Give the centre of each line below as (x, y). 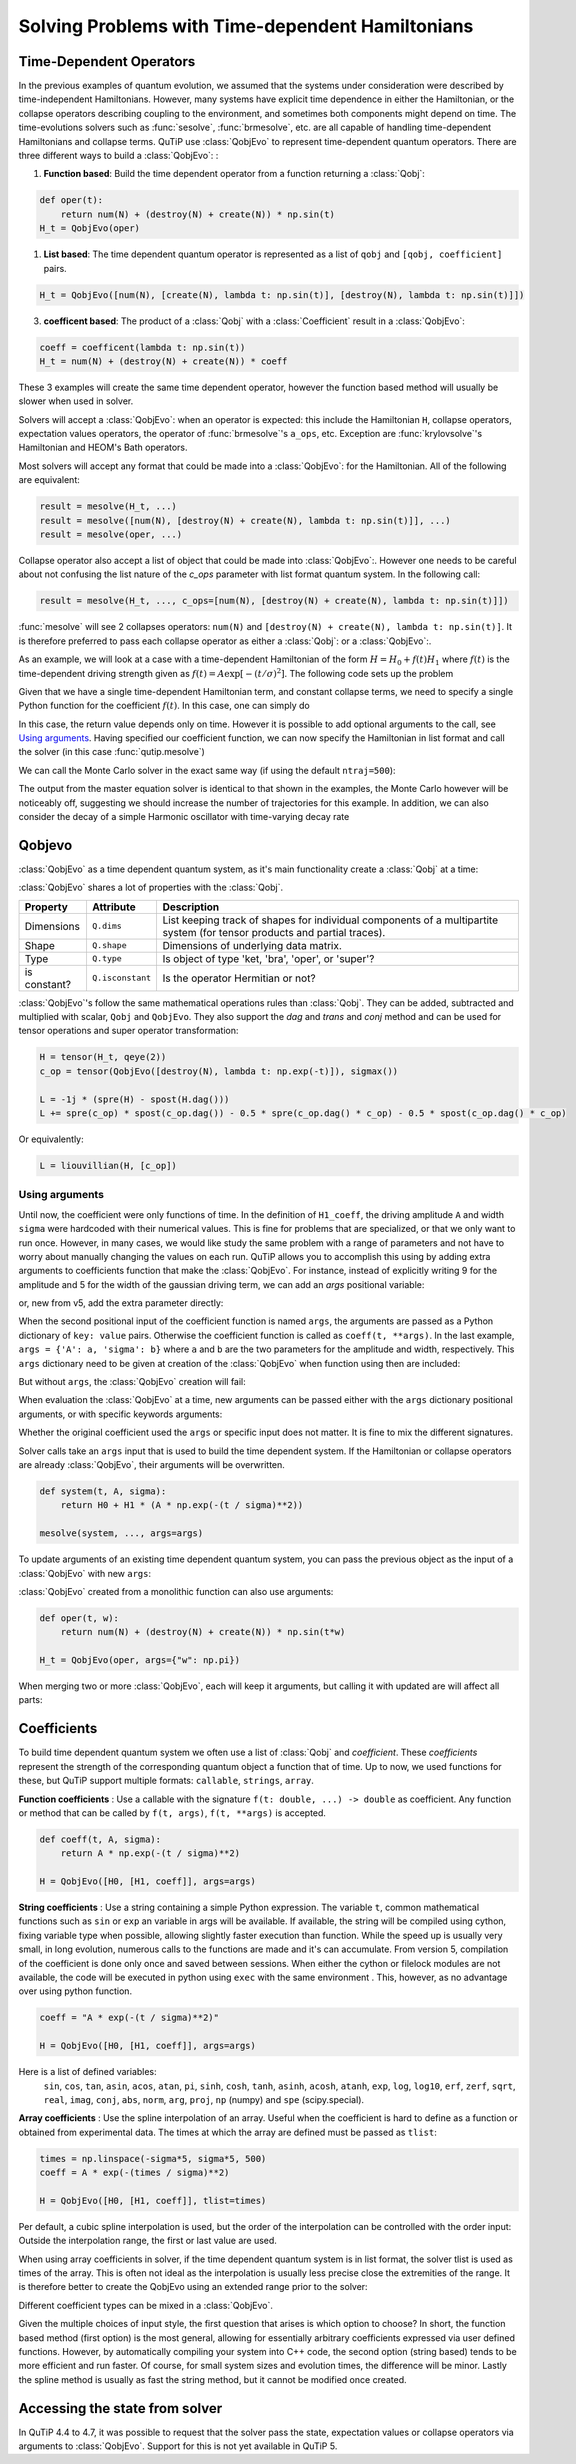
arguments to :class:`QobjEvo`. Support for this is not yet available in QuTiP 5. (178, 2446)
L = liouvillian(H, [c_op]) (108, 1165)
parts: (30, 1700)
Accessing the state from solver (120, 2408)
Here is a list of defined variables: (87, 2072)
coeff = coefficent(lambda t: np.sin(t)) (142, 347)
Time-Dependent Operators (107, 61)
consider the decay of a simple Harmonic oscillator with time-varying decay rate (184, 817)
